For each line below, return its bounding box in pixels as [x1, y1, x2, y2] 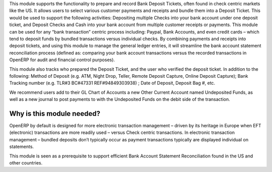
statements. [9, 143, 34, 150]
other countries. [9, 159, 43, 165]
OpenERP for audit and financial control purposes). [9, 57, 115, 63]
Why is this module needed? [9, 109, 101, 118]
